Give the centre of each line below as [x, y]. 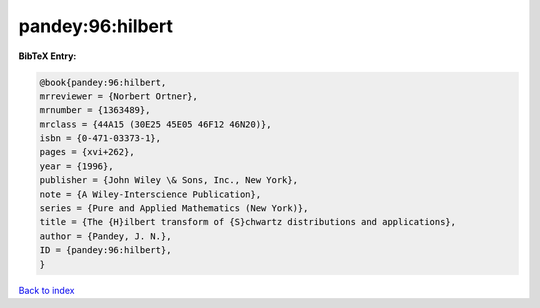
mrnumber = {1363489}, [95, 110]
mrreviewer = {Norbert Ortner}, [119, 96]
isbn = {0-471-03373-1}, [100, 138]
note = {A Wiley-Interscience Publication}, [150, 194]
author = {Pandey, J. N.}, [105, 236]
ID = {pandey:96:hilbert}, [105, 250]
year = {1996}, [76, 166]
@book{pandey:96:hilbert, [103, 82]
